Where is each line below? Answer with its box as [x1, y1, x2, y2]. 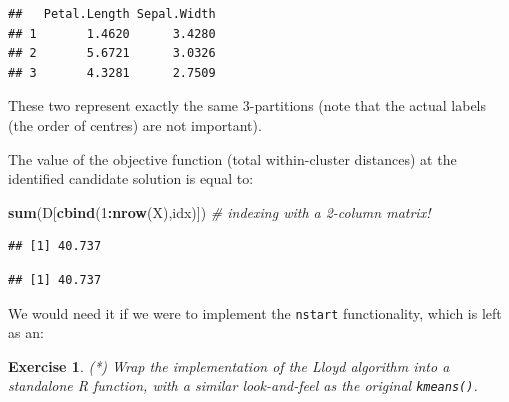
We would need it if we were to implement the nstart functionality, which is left [8, 302, 502, 323]
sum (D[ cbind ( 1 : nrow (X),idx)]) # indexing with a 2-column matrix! [8, 201, 431, 222]
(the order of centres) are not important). [8, 114, 262, 135]
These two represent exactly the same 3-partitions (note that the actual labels [8, 95, 487, 116]
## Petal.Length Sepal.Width [8, 7, 216, 21]
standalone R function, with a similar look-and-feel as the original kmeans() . [8, 375, 478, 396]
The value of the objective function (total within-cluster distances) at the [8, 148, 457, 169]
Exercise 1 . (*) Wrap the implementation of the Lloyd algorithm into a [8, 355, 450, 376]
